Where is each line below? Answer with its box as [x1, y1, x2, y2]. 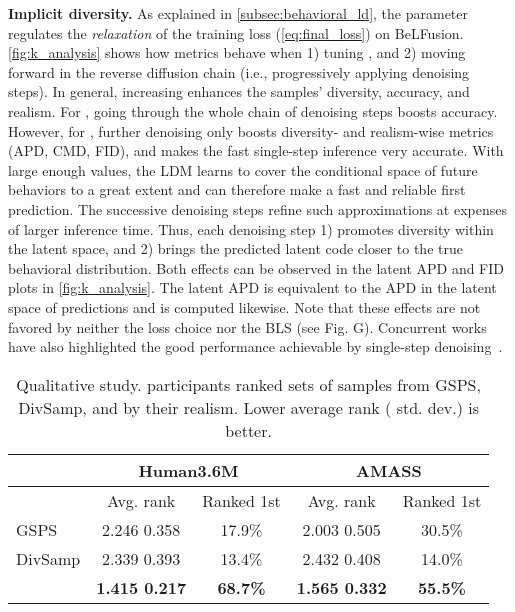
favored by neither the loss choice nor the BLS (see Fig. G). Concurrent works [8, 316, 487, 337]
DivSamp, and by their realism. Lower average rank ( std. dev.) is [18, 395, 480, 419]
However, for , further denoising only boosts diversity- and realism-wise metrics [8, 120, 494, 141]
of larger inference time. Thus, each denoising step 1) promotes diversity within [8, 218, 494, 239]
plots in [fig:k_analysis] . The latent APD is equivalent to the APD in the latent [8, 277, 497, 298]
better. [225, 418, 272, 442]
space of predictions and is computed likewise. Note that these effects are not [8, 296, 481, 317]
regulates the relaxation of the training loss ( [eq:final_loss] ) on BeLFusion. [8, 22, 464, 43]
